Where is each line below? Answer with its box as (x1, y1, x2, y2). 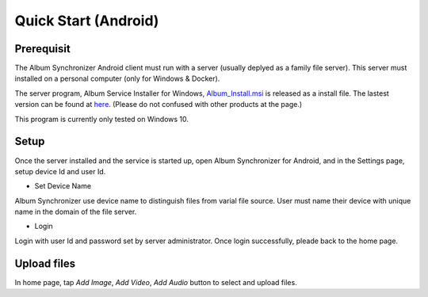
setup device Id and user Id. (14, 166, 106, 176)
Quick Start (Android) (14, 12, 159, 29)
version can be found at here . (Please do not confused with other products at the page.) (14, 100, 303, 109)
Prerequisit (14, 42, 71, 55)
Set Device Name (34, 181, 91, 191)
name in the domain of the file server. (14, 207, 137, 217)
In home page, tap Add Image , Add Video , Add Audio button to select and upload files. (14, 277, 297, 287)
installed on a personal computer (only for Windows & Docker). (14, 74, 220, 83)
